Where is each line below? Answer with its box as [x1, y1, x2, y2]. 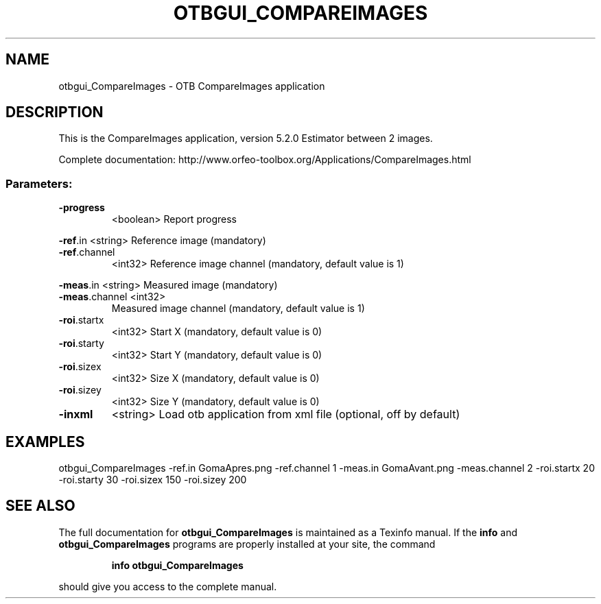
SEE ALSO [5, 497, 75, 515]
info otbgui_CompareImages [111, 559, 244, 571]
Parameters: [5, 176, 73, 191]
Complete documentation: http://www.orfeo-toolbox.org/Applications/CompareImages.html [58, 154, 471, 166]
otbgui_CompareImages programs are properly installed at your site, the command [58, 537, 436, 550]
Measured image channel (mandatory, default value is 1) [111, 302, 365, 315]
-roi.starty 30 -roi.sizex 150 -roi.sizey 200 [58, 474, 247, 486]
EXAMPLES [5, 433, 85, 450]
